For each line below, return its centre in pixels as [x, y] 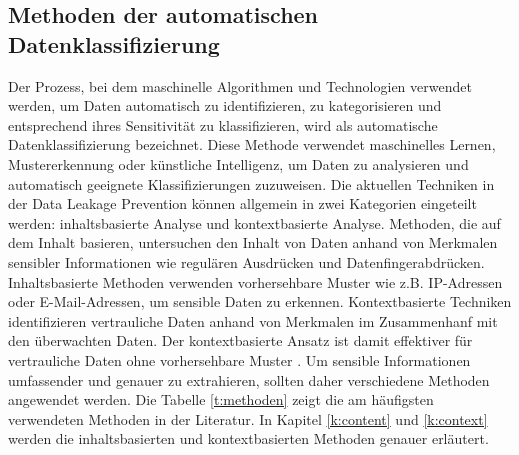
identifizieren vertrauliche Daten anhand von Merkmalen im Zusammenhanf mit [253, 320]
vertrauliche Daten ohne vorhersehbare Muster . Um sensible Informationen [239, 359]
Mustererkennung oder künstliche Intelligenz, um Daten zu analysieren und [238, 163]
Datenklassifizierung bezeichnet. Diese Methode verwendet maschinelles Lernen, [252, 144]
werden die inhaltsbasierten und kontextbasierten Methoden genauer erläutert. [248, 438]
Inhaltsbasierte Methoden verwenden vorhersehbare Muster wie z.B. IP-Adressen [255, 281]
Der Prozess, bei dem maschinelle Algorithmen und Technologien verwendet [240, 85]
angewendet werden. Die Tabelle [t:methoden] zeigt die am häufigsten [221, 399]
